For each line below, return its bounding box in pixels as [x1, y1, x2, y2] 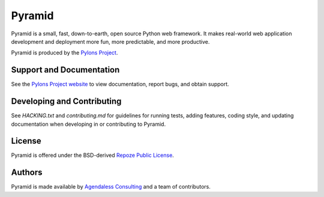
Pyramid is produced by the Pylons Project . [11, 49, 118, 56]
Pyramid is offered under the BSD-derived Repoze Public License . [11, 151, 174, 159]
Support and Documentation [11, 65, 120, 75]
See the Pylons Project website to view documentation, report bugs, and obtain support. [11, 81, 229, 88]
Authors [11, 168, 43, 178]
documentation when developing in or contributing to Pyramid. [11, 120, 166, 128]
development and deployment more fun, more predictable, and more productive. [11, 38, 210, 45]
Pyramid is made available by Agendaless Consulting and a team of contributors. [11, 183, 211, 190]
